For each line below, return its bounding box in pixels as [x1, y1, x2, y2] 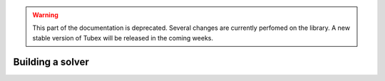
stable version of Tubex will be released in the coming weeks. [32, 33, 214, 42]
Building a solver [13, 55, 89, 67]
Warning [32, 11, 58, 19]
